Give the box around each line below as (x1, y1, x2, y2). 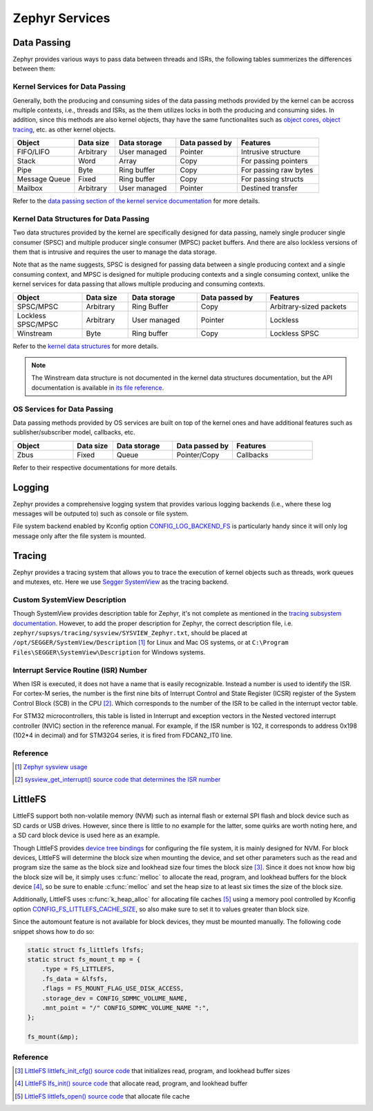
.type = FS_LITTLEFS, (41, 965, 115, 973)
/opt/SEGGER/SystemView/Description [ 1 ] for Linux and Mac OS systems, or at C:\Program (12, 639, 289, 647)
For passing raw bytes (240, 165, 314, 175)
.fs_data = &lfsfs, (41, 975, 108, 982)
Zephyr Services (12, 10, 111, 26)
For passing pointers (240, 156, 308, 166)
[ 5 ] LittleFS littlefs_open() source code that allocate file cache (15, 1092, 190, 1100)
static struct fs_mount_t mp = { (27, 955, 141, 964)
